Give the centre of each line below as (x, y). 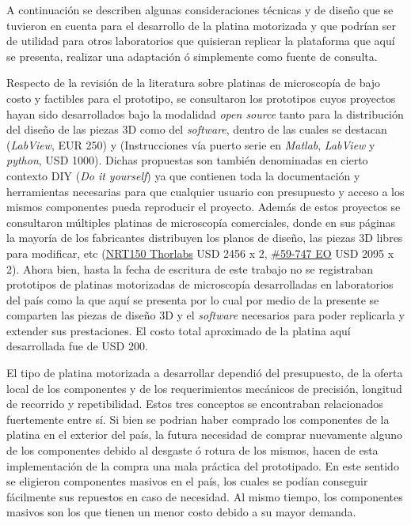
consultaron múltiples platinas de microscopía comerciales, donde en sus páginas (201, 222)
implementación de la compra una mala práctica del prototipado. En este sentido (203, 465)
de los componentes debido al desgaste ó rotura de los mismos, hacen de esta (192, 450)
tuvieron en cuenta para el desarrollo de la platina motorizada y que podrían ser (202, 25)
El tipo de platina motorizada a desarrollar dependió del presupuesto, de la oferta (205, 373)
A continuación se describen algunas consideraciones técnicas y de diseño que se (200, 9)
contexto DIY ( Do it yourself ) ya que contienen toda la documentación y (183, 175)
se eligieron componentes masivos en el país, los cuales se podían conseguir (187, 481)
